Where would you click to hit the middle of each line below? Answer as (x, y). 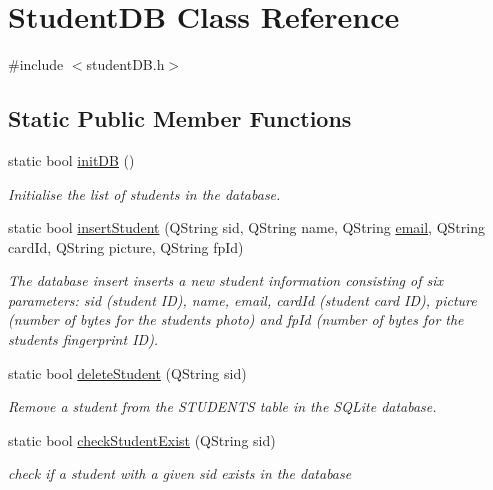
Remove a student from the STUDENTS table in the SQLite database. (222, 406)
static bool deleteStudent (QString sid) (127, 372)
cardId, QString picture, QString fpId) (126, 246)
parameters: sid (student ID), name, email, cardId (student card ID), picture (242, 299)
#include (36, 64)
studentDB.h (125, 64)
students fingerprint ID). (83, 339)
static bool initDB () (71, 159)
